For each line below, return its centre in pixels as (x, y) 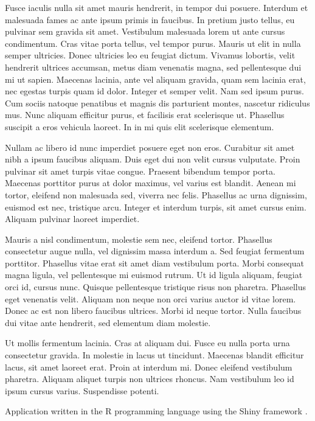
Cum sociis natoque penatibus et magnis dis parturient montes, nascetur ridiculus (157, 103)
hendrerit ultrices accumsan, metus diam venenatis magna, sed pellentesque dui (153, 67)
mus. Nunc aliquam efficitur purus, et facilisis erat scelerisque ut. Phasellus (145, 115)
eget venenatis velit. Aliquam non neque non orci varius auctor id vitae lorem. (151, 298)
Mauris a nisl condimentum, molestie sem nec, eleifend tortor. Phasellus (139, 239)
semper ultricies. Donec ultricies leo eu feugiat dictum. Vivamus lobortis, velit (150, 55)
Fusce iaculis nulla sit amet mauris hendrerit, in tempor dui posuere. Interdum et (157, 7)
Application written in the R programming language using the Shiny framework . (156, 411)
